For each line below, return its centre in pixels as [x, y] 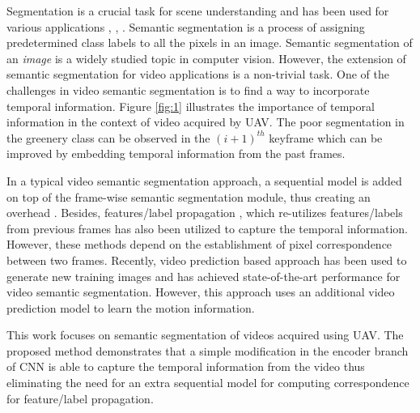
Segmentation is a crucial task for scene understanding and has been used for [198, 11]
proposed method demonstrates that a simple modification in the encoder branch [208, 350]
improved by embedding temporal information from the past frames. [176, 153]
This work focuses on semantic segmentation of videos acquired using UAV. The [205, 335]
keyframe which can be [326, 137]
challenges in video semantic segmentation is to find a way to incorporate [188, 89]
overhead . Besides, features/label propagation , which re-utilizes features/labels [205, 213]
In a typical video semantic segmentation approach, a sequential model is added [204, 180]
